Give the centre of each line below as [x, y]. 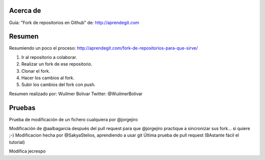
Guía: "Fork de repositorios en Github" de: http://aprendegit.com [74, 23]
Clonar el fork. [36, 71]
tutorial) [17, 142]
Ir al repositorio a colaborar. [49, 57]
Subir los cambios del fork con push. [58, 85]
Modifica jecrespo [27, 151]
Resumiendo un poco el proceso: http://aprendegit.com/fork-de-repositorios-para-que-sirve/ [104, 48]
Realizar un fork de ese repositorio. [57, 64]
